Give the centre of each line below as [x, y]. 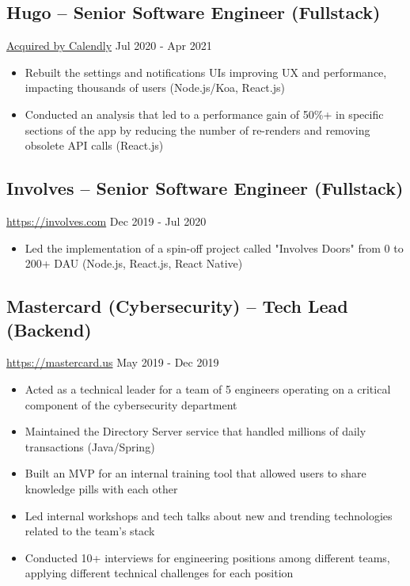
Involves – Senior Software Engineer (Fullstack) [205, 188]
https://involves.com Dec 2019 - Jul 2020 [106, 221]
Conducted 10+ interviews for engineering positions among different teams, [207, 557]
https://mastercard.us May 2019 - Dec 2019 [113, 362]
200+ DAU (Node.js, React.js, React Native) [134, 263]
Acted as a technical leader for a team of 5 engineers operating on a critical [208, 388]
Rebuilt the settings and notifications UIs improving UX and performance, [206, 72]
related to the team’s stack [90, 531]
